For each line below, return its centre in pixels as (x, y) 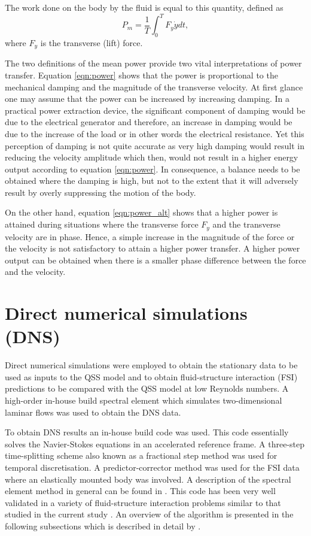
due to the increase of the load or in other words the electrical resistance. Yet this (155, 133)
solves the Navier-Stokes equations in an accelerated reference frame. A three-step (155, 443)
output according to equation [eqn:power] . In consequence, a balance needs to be (153, 169)
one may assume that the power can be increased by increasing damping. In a (147, 99)
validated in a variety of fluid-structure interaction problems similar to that (143, 502)
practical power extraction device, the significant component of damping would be (155, 110)
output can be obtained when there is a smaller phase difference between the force (155, 260)
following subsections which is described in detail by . (103, 526)
